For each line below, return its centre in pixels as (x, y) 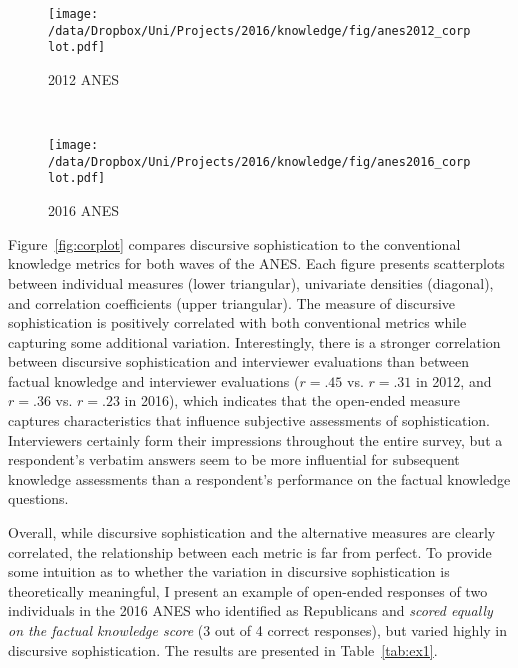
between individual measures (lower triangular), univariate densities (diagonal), (251, 282)
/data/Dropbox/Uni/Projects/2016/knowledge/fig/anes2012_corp (259, 30)
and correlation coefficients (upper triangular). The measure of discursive (232, 302)
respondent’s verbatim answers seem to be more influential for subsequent (234, 459)
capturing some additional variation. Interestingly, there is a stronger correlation (254, 341)
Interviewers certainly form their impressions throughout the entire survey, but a (255, 439)
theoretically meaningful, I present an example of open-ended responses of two (248, 590)
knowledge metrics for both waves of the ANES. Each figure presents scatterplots (256, 263)
